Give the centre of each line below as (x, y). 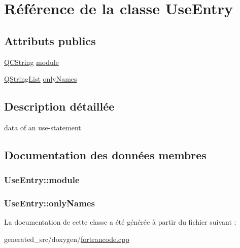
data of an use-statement (43, 127)
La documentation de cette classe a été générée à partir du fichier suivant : (120, 222)
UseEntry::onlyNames (49, 203)
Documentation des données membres (105, 154)
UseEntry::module (42, 180)
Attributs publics (50, 40)
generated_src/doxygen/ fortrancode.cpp (67, 239)
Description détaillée (59, 106)
